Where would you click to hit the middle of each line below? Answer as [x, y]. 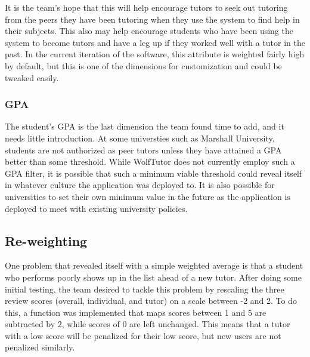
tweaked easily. [32, 77]
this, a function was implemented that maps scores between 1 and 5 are [136, 312]
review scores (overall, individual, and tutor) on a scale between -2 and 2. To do [151, 301]
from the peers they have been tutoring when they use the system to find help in [152, 19]
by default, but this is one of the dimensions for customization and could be [143, 65]
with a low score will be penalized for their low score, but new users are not [143, 335]
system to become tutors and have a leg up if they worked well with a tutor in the [155, 42]
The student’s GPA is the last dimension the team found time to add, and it [145, 126]
